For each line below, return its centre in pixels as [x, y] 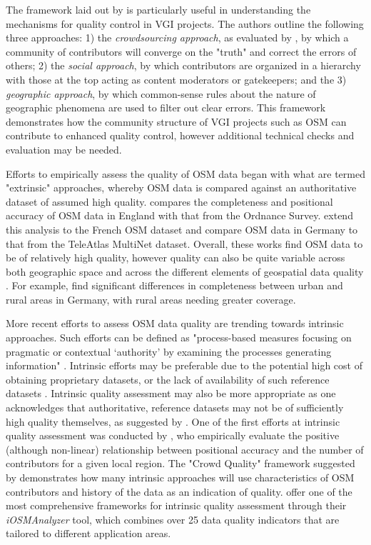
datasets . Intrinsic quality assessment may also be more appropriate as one [171, 393]
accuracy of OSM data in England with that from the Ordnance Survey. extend [179, 215]
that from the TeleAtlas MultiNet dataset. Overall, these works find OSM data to [184, 243]
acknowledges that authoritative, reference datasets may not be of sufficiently [175, 407]
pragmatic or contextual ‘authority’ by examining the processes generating [169, 351]
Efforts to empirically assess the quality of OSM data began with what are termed [185, 173]
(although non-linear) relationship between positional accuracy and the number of [185, 449]
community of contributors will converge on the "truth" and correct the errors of [181, 51]
